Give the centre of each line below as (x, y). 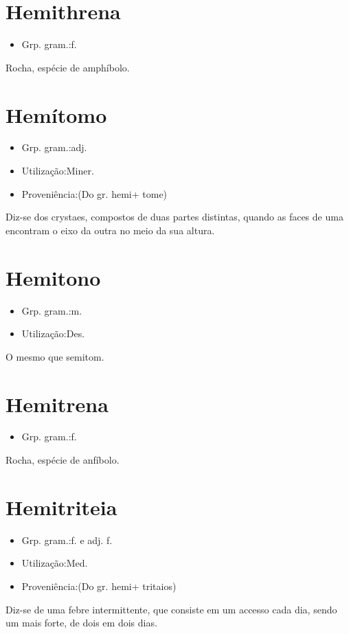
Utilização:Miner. (58, 171)
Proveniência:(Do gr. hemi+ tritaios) (99, 586)
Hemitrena (57, 404)
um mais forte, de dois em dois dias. (81, 623)
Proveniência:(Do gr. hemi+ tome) (94, 193)
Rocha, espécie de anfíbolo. (63, 460)
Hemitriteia (61, 507)
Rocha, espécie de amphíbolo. (68, 67)
